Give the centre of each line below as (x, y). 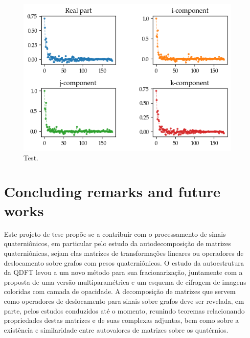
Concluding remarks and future (112, 191)
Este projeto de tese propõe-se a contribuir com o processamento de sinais (115, 234)
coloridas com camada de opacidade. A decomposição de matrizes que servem (120, 291)
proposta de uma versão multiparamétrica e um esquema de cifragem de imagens (125, 282)
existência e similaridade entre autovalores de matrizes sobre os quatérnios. (116, 329)
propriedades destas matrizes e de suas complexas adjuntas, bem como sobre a (121, 320)
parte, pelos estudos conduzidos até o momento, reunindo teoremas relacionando (125, 310)
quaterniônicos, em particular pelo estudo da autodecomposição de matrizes (118, 243)
